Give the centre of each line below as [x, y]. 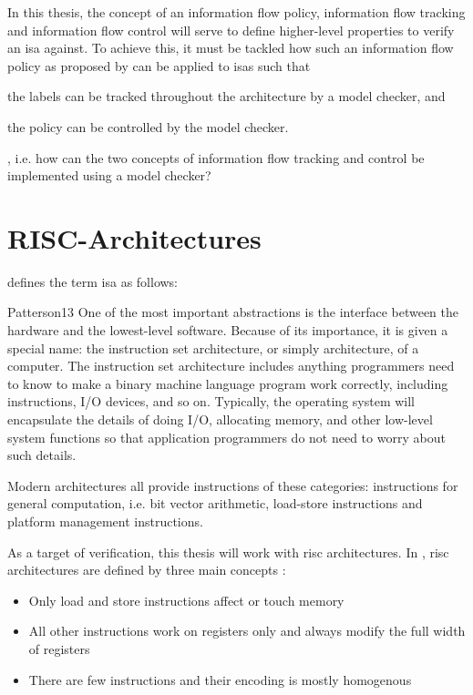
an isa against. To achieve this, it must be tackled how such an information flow [231, 48]
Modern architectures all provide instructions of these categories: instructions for [233, 485]
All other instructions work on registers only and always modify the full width [247, 631]
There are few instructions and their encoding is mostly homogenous [220, 679]
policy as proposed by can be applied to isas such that [159, 65]
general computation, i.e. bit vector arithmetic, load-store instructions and [215, 503]
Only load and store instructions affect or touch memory [186, 600]
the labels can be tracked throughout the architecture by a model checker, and [226, 96]
